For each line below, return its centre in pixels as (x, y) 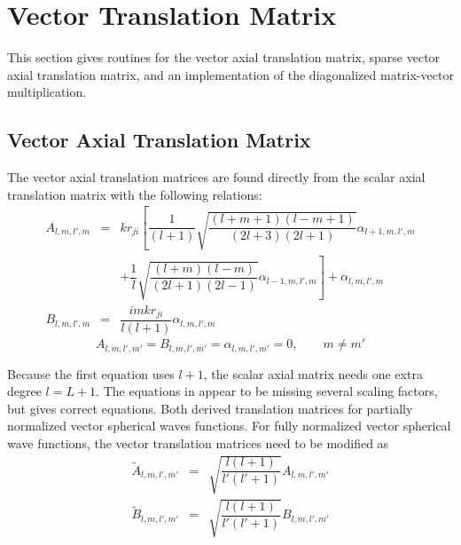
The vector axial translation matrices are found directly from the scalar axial (216, 177)
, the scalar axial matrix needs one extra (313, 373)
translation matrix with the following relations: (135, 194)
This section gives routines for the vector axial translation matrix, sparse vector (224, 57)
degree (24, 391)
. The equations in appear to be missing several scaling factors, (267, 391)
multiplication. (47, 92)
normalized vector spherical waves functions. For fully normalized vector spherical (229, 426)
